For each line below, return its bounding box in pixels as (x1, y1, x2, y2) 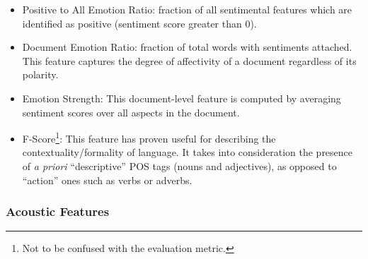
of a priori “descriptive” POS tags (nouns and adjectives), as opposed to (22, 159, 337, 173)
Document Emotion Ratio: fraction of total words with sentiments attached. (22, 40, 352, 54)
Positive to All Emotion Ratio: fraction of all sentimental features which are (22, 2, 352, 16)
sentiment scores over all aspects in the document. (22, 104, 240, 119)
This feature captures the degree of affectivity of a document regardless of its (22, 53, 357, 68)
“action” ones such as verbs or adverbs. (22, 172, 192, 187)
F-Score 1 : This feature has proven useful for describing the (22, 129, 276, 145)
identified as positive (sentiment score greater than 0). (22, 16, 257, 30)
